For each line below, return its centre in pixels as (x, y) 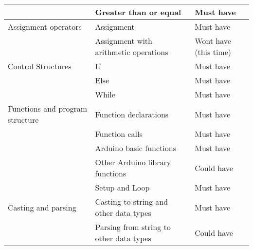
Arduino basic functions (136, 148)
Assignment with (124, 41)
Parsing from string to (133, 227)
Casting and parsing (42, 207)
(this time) (213, 52)
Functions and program (48, 108)
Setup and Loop (122, 187)
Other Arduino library (133, 162)
